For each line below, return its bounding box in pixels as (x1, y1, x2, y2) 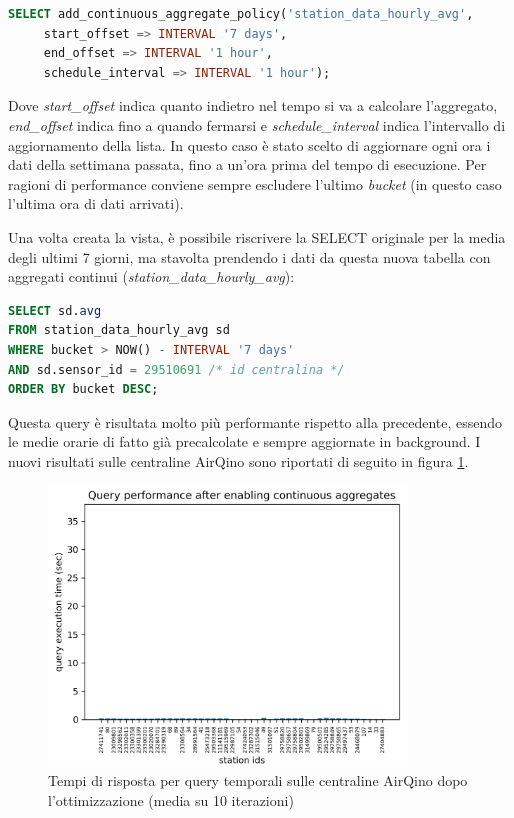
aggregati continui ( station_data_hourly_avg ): (8, 266, 295, 287)
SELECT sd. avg (8, 303, 102, 318)
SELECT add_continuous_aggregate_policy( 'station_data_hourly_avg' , (8, 7, 474, 21)
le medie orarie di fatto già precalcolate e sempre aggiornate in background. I (8, 431, 481, 452)
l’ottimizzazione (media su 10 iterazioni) (48, 789, 294, 810)
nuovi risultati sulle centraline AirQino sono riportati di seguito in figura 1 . (8, 450, 469, 471)
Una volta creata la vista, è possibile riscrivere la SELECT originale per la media (8, 226, 506, 247)
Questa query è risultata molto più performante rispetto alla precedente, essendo (8, 411, 503, 432)
